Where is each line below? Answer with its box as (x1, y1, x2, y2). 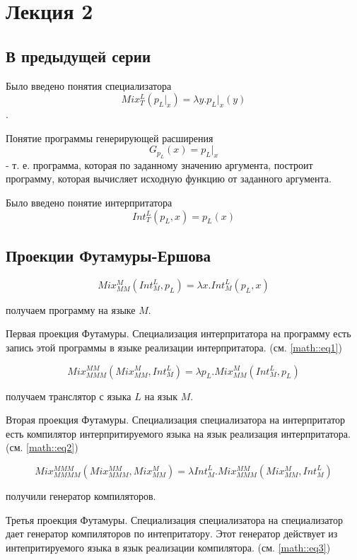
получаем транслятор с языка (6, 388, 131, 403)
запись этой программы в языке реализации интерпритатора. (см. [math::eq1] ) (6, 339, 342, 354)
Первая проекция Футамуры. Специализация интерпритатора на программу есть (6, 326, 351, 341)
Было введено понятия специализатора (6, 78, 172, 93)
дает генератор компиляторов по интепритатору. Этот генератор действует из (6, 526, 338, 541)
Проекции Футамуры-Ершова (6, 244, 211, 266)
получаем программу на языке (6, 302, 136, 317)
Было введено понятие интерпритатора (6, 194, 172, 209)
